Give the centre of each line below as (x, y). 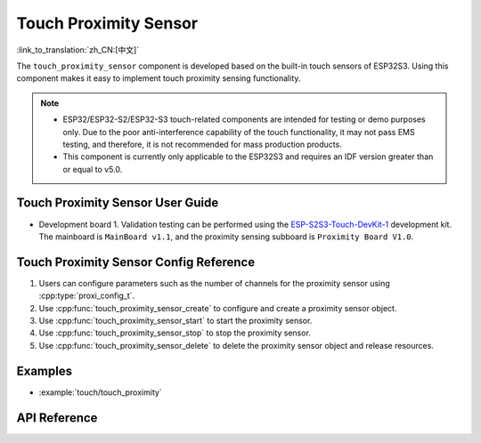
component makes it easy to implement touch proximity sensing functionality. (159, 78)
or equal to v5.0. (93, 169)
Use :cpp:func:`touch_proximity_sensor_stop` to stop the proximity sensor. (175, 333)
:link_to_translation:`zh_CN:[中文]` (78, 50)
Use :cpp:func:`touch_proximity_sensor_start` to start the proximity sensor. (175, 321)
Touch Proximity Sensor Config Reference (136, 262)
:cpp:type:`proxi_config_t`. (87, 296)
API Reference (57, 418)
